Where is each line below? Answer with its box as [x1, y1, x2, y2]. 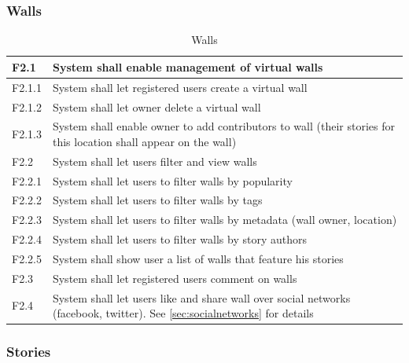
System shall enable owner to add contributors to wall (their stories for [52, 118, 395, 134]
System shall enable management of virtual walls [52, 58, 323, 75]
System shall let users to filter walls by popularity [52, 172, 293, 189]
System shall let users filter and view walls [52, 152, 257, 169]
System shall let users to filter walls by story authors [52, 231, 308, 247]
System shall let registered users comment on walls [52, 269, 297, 286]
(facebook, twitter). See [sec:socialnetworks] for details [52, 305, 314, 321]
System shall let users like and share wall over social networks [52, 289, 351, 306]
